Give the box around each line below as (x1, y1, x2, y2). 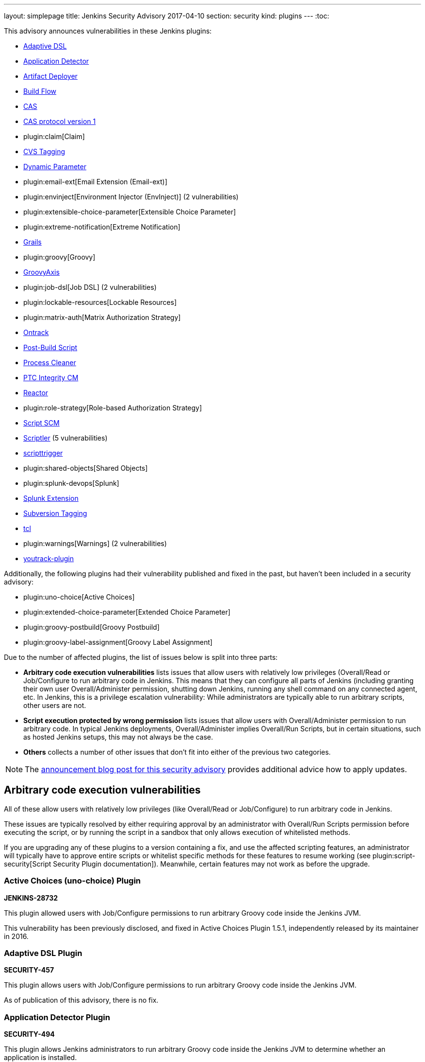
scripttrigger (23, 449, 63, 457)
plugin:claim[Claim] (23, 132, 85, 141)
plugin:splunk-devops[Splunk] (23, 479, 119, 487)
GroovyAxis (23, 268, 60, 276)
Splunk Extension (23, 494, 79, 502)
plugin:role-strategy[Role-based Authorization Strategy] (23, 404, 202, 412)
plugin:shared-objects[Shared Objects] (23, 464, 148, 472)
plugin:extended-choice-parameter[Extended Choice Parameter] (23, 608, 230, 616)
